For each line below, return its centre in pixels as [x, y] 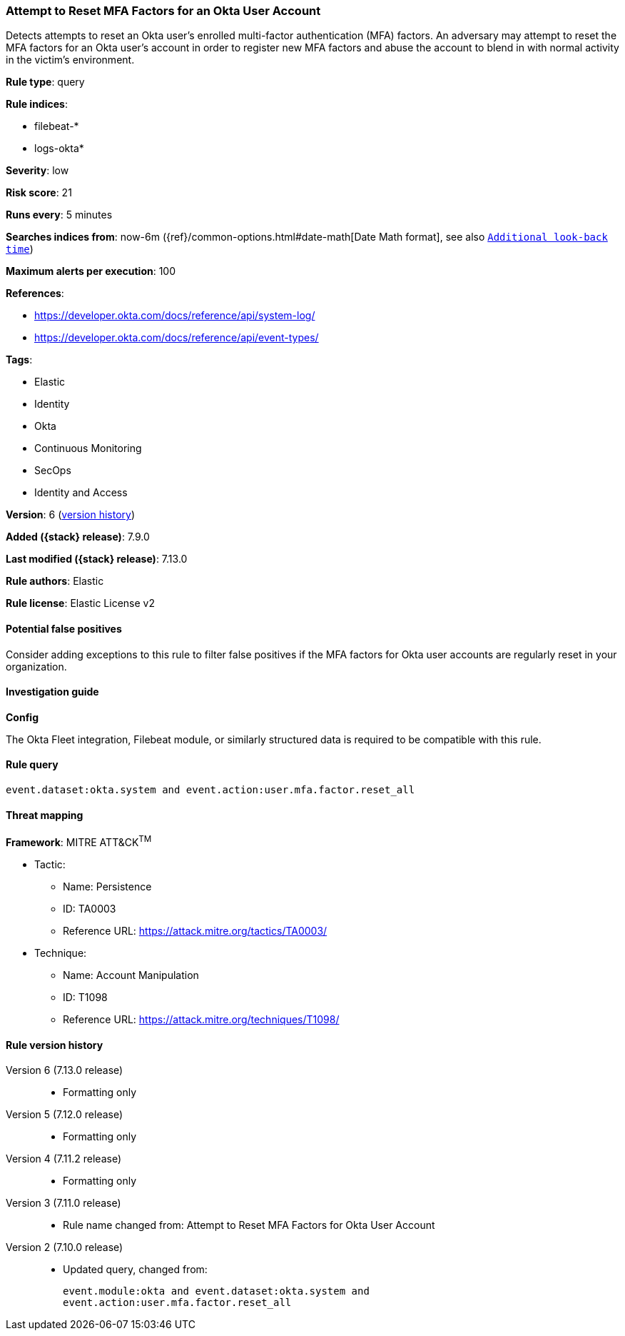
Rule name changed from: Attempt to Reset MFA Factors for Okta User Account [249, 1225]
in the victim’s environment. [70, 60]
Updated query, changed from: [135, 1270]
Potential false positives [64, 628]
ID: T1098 [85, 997]
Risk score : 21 [39, 193]
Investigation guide [52, 692]
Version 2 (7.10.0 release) [65, 1247]
